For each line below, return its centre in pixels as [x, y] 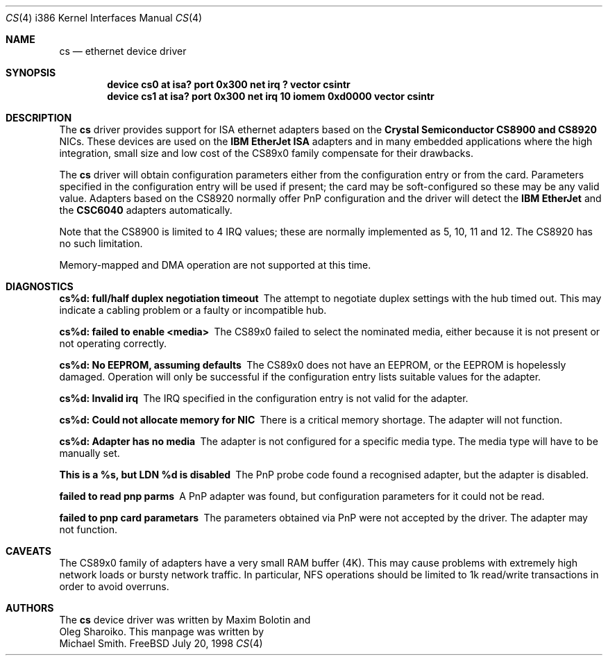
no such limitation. [101, 243]
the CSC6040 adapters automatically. [146, 210]
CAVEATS [28, 551]
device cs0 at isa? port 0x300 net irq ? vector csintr [229, 84]
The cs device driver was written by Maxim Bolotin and [185, 620]
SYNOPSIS [31, 73]
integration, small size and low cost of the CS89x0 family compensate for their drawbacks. [266, 153]
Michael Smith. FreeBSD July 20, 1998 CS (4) [161, 643]
